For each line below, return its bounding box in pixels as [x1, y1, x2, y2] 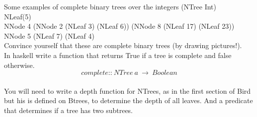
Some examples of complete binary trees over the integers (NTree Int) [4, 1, 216, 11]
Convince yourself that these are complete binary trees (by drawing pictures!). [4, 40, 242, 51]
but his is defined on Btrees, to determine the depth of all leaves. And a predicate [4, 95, 253, 106]
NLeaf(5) [4, 11, 31, 21]
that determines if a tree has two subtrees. [4, 105, 133, 115]
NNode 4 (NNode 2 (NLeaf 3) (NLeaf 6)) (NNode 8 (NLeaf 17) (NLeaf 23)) [4, 21, 235, 31]
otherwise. [4, 59, 35, 70]
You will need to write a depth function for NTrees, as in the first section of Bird [4, 85, 251, 96]
